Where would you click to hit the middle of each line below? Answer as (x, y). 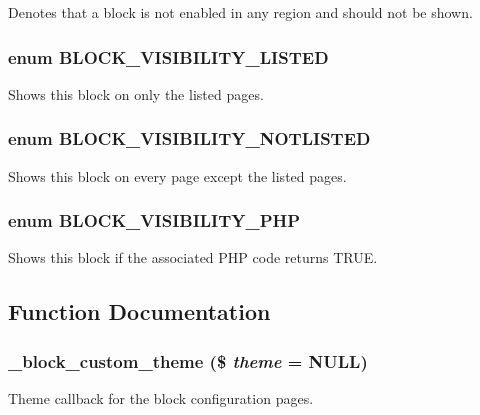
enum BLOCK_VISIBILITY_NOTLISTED (189, 138)
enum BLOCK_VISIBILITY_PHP (154, 220)
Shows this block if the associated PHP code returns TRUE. (193, 257)
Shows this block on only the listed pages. (136, 93)
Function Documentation (139, 311)
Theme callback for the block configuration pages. (161, 398)
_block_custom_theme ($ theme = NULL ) (188, 360)
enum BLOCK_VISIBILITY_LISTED (168, 56)
